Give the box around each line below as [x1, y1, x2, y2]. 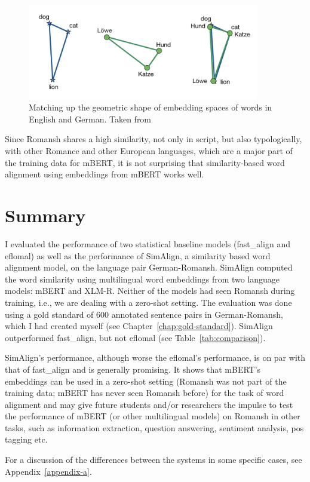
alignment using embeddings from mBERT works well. [5, 168, 204, 180]
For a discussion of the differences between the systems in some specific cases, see [5, 453, 302, 466]
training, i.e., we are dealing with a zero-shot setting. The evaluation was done [5, 296, 292, 308]
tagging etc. [5, 433, 48, 446]
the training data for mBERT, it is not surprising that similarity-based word [5, 156, 285, 168]
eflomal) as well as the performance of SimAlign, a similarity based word [5, 249, 271, 262]
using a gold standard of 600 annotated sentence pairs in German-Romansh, [5, 308, 283, 320]
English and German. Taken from [29, 112, 152, 125]
